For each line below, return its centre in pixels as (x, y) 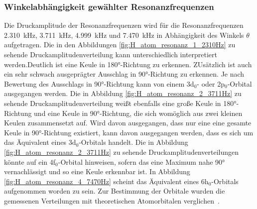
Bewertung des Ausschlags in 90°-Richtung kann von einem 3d (99, 83)
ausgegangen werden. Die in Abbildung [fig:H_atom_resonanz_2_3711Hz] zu (123, 93)
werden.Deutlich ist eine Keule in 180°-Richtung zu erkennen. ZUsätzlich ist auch (128, 64)
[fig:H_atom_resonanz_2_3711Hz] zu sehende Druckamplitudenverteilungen (122, 152)
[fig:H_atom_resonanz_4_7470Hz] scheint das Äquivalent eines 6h (106, 181)
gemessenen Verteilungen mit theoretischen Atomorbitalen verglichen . (112, 200)
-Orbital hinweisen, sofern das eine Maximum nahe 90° (141, 161)
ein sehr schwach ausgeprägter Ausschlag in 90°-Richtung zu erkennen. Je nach (124, 74)
